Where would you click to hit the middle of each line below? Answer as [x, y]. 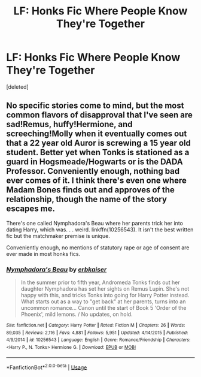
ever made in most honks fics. [43, 254]
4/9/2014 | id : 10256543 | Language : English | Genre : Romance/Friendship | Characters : [98, 340]
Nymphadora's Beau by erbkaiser [57, 269]
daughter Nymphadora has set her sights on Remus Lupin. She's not [105, 289]
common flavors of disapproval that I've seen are [100, 115]
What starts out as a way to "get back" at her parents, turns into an [103, 301]
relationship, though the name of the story [87, 199]
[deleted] [17, 87]
